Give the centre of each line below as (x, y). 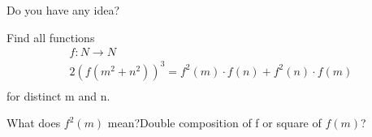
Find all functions (51, 37)
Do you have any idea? (63, 10)
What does (34, 123)
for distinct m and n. (58, 95)
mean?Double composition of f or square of (214, 123)
